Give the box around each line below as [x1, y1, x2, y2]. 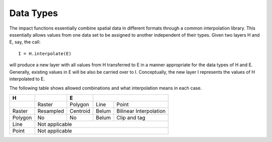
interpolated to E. [9, 76, 45, 82]
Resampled [37, 107, 64, 114]
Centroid [70, 107, 91, 114]
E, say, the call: [9, 39, 41, 45]
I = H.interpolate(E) [18, 51, 72, 56]
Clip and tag [116, 114, 146, 121]
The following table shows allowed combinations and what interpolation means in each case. [9, 85, 202, 91]
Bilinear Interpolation [116, 107, 166, 114]
